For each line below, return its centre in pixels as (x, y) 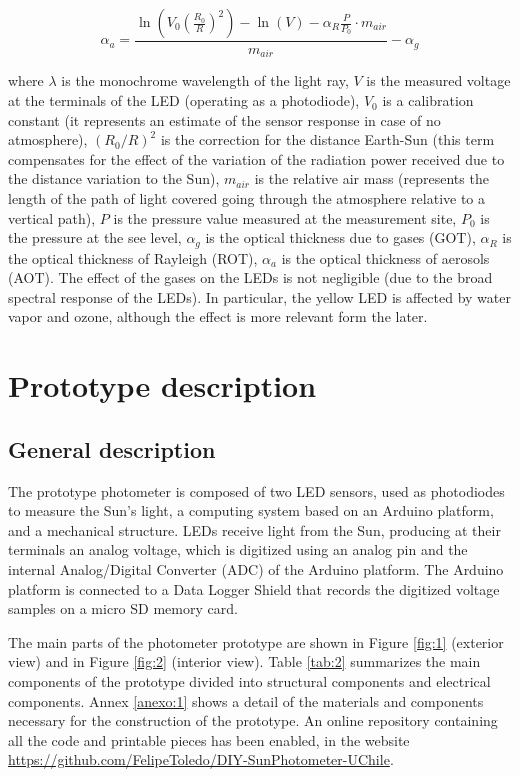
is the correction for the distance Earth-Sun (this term (327, 139)
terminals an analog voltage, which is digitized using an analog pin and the (238, 549)
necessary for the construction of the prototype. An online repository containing (253, 720)
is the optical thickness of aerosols (385, 257)
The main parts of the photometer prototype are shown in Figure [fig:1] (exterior (256, 641)
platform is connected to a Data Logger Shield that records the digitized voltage (254, 588)
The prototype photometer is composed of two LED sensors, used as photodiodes (256, 490)
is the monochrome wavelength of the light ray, (205, 80)
